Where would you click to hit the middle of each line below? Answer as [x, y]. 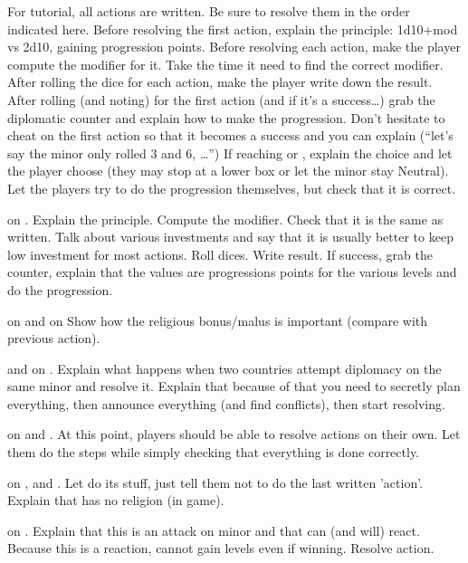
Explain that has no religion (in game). [116, 500]
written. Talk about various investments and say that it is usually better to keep [230, 237]
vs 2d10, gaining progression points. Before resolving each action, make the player [234, 47]
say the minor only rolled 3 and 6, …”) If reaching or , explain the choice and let [230, 153]
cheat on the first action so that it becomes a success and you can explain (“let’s [230, 135]
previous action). [54, 338]
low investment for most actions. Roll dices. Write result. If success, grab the [220, 254]
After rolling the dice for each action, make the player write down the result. [220, 82]
